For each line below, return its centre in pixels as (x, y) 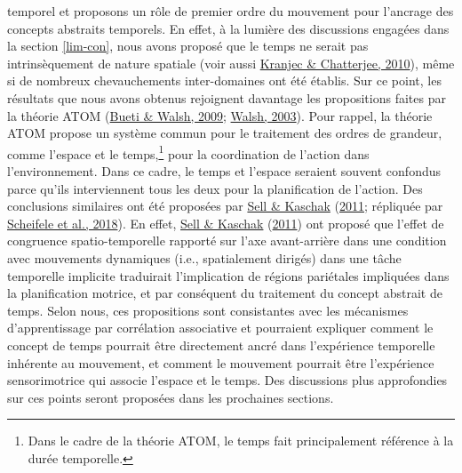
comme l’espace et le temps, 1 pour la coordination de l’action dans (188, 152)
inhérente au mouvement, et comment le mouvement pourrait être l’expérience (221, 362)
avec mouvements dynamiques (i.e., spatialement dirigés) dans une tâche (204, 257)
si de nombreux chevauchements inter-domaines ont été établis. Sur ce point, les (224, 80)
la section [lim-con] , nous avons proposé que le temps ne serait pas (188, 46)
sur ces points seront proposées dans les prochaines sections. (171, 397)
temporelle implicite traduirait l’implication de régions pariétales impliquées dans (228, 275)
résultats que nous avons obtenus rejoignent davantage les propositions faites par (227, 97)
